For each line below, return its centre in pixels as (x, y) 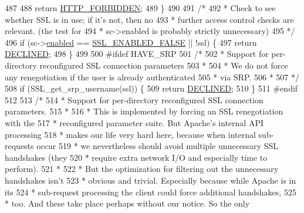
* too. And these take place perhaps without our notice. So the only (127, 203)
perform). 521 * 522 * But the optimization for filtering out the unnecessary (142, 169)
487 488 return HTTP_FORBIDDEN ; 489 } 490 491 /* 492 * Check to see (140, 8)
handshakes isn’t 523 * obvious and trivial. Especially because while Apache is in (151, 180)
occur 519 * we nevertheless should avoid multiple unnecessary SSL (157, 146)
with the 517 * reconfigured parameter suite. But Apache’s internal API (134, 122)
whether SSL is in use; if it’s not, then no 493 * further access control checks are (149, 19)
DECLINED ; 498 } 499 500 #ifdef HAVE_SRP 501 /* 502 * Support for (137, 54)
